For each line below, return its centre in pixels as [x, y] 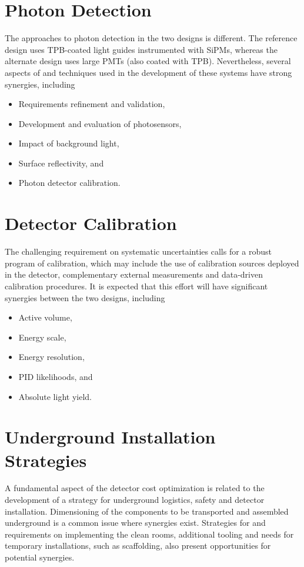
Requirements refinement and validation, [92, 104]
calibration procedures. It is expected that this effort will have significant [136, 286]
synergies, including [40, 84]
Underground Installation [110, 437]
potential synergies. [40, 557]
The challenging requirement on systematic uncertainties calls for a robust [138, 251]
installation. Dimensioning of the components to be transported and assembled [147, 511]
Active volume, [45, 317]
